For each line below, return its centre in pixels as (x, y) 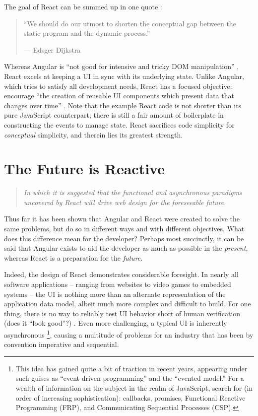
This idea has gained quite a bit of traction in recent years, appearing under (131, 368)
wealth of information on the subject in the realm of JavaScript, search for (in (134, 388)
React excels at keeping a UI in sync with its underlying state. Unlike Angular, (124, 76)
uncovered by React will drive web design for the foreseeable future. (125, 202)
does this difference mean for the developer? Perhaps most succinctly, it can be (124, 238)
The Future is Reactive (84, 169)
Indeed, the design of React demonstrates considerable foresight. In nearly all (121, 274)
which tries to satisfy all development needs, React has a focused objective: (118, 86)
